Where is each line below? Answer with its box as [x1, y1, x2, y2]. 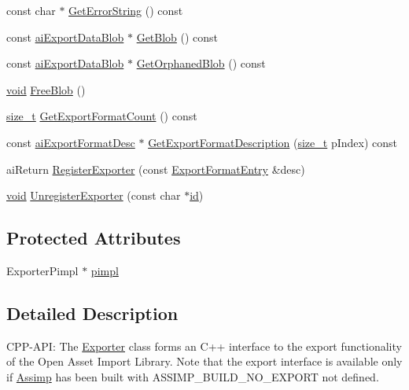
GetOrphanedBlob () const [136, 55, 266, 72]
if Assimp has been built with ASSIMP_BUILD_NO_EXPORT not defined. [6, 368, 379, 384]
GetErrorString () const [68, 2, 183, 18]
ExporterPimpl [6, 262, 79, 278]
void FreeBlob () [6, 81, 86, 97]
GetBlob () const [136, 28, 219, 45]
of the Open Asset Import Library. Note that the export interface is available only [6, 353, 403, 370]
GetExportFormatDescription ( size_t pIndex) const [148, 134, 397, 150]
